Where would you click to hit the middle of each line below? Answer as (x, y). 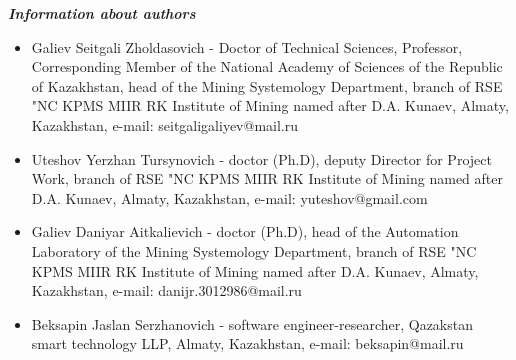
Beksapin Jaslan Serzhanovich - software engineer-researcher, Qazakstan (252, 323)
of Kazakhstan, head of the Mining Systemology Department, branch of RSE (267, 85)
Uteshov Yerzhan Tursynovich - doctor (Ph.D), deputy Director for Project (261, 158)
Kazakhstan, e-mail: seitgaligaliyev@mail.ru (165, 124)
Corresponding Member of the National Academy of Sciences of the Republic (267, 66)
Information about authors (102, 13)
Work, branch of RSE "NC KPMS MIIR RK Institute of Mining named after (267, 178)
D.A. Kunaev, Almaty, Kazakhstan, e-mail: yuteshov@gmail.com (229, 197)
